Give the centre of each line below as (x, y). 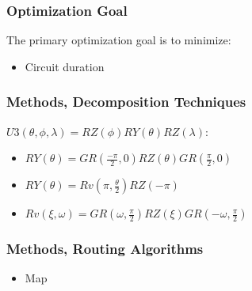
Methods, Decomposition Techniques (126, 102)
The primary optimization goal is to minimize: (119, 40)
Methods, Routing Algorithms (105, 249)
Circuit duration (65, 66)
